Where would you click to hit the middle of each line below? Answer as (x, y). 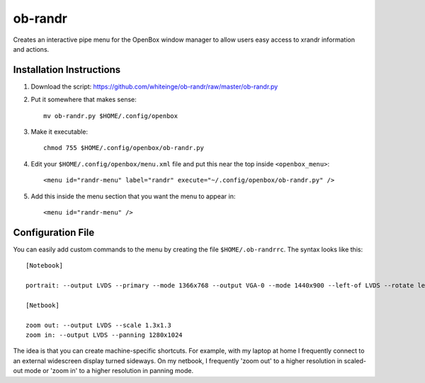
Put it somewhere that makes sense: (84, 100)
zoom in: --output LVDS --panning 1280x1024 (104, 335)
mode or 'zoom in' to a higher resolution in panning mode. (109, 371)
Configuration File (54, 233)
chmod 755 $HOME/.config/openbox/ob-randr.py (124, 148)
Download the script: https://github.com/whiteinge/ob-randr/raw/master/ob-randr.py (154, 86)
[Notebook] (45, 266)
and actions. (31, 49)
